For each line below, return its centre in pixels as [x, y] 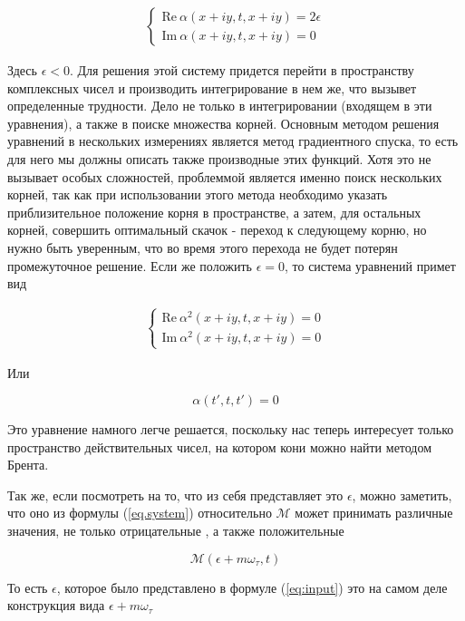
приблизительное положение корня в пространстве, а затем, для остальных [214, 212]
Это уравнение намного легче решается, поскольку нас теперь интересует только [231, 429]
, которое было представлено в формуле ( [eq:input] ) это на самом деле [252, 587]
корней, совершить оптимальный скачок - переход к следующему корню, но [217, 230]
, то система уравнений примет [370, 265]
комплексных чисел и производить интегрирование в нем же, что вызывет [212, 87]
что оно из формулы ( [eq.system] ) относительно [140, 513]
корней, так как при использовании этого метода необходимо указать [198, 194]
